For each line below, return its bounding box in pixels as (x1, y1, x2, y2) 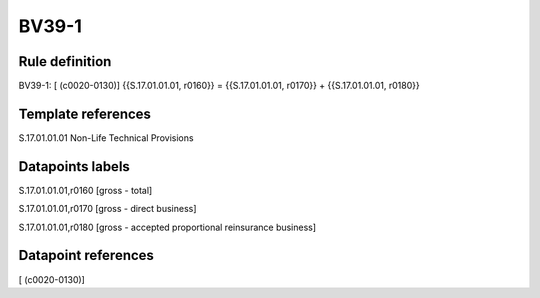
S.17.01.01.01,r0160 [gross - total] (18, 184, 153, 196)
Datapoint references (18, 247, 155, 264)
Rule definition (18, 53, 112, 70)
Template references (18, 105, 152, 122)
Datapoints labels (18, 158, 130, 175)
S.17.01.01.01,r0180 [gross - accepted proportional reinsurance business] (18, 221, 317, 233)
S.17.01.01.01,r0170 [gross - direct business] (18, 203, 197, 215)
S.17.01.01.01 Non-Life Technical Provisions (18, 131, 194, 144)
